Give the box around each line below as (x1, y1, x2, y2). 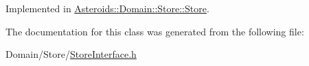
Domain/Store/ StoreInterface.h (5, 47, 137, 61)
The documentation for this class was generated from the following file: (5, 24, 304, 38)
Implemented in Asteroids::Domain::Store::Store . (5, 1, 209, 15)
